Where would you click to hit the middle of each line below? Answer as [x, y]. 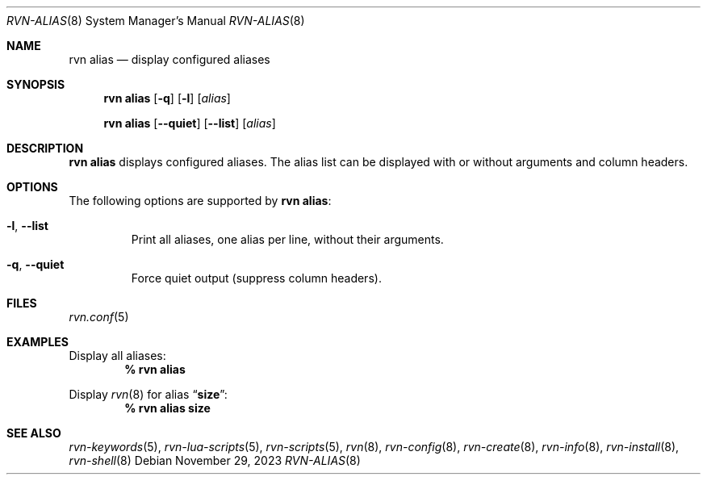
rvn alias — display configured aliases [169, 59]
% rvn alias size [167, 408]
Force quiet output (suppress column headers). [256, 278]
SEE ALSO [34, 433]
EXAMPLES [38, 342]
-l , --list [27, 226]
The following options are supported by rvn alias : [200, 201]
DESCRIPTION [45, 148]
